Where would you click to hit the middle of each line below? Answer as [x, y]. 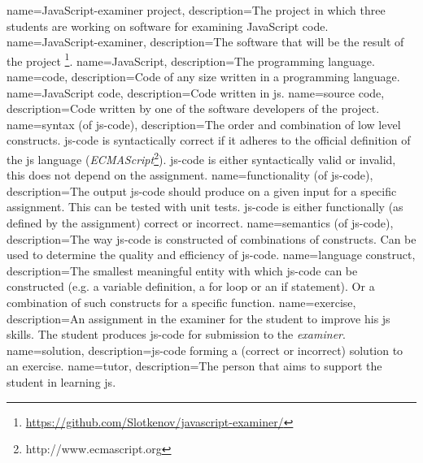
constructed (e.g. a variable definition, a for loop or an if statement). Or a [191, 286]
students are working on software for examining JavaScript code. [168, 26]
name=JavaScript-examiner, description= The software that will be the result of [205, 42]
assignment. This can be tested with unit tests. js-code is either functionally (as [205, 207]
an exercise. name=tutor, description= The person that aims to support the [194, 366]
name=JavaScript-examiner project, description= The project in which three [196, 10]
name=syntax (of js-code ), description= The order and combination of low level [204, 124]
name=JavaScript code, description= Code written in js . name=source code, [196, 92]
